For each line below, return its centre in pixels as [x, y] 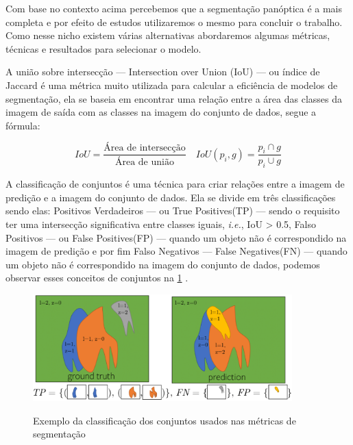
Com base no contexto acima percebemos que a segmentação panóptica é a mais [174, 8]
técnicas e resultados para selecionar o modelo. [104, 48]
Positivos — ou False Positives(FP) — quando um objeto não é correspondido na [176, 237]
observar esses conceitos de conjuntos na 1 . [97, 278]
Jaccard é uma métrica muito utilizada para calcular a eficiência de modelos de [172, 85]
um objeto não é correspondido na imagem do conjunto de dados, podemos [163, 264]
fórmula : [23, 125]
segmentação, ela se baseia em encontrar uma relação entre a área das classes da [174, 98]
